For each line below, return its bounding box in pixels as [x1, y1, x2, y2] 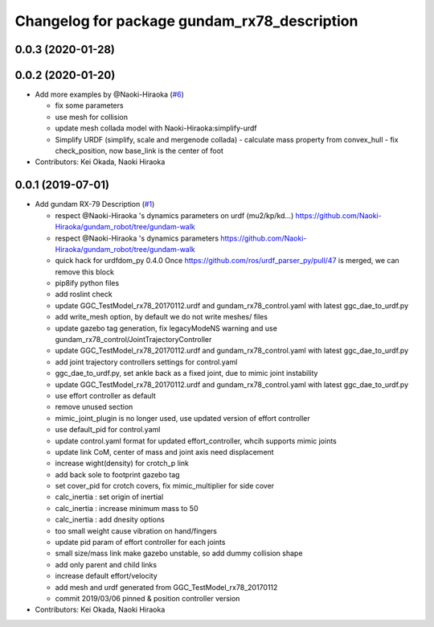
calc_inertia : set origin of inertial [55, 492, 164, 502]
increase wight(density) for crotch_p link [55, 459, 189, 468]
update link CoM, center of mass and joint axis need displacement [55, 447, 274, 456]
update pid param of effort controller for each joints [55, 538, 226, 547]
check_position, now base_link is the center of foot [55, 146, 224, 156]
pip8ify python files [55, 278, 120, 288]
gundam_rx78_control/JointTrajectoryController [55, 335, 212, 344]
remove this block [55, 266, 114, 277]
